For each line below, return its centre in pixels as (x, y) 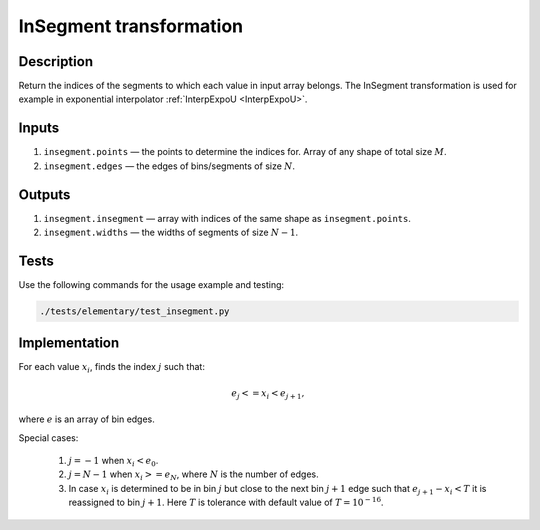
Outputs (44, 194)
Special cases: (48, 437)
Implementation (69, 343)
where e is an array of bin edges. (86, 419)
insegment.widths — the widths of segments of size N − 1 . (171, 232)
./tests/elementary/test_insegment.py (134, 311)
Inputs (39, 128)
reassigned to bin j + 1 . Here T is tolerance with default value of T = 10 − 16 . (226, 502)
